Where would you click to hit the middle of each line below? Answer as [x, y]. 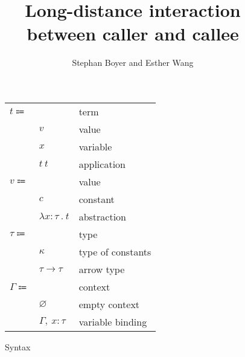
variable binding [113, 321]
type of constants [115, 251]
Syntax [18, 346]
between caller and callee [133, 34]
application [102, 164]
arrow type [102, 269]
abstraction [102, 216]
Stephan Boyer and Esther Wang [133, 63]
